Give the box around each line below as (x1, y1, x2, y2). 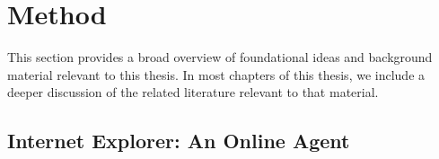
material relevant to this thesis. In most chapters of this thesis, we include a (7, 65, 426, 84)
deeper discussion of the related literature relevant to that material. (7, 83, 379, 102)
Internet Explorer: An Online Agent (7, 127, 350, 155)
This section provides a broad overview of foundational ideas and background (7, 48, 433, 66)
